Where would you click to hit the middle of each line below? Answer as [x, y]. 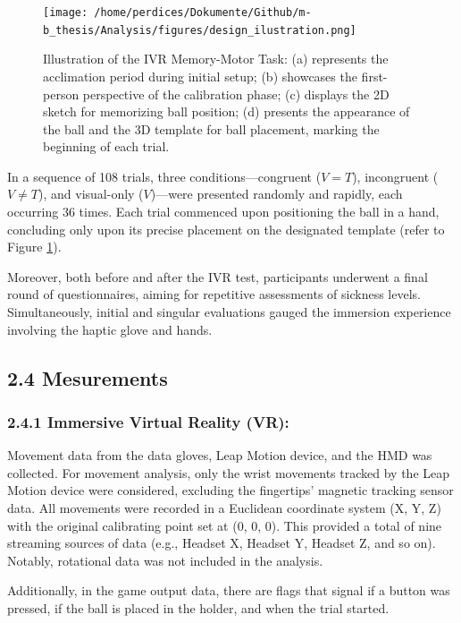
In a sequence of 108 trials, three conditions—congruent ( [164, 176]
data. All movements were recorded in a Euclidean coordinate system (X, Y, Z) [224, 508]
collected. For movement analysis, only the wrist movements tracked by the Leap [229, 472]
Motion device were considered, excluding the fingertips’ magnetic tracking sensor [230, 490]
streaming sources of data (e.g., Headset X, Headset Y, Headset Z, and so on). [222, 543]
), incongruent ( [395, 176]
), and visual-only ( [91, 194]
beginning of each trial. [106, 146]
